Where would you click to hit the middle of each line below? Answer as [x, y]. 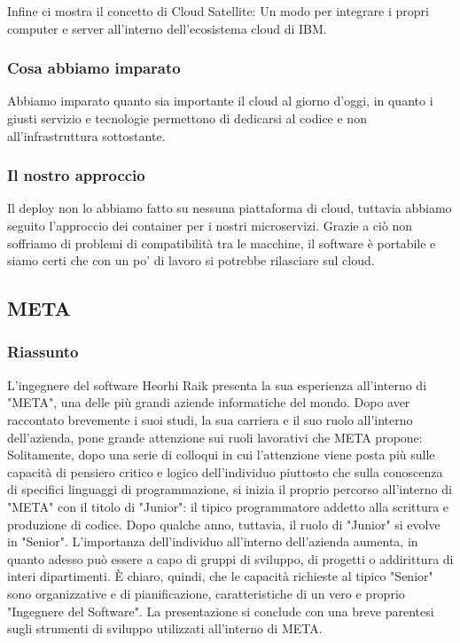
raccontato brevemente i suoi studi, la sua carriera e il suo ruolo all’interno [210, 419]
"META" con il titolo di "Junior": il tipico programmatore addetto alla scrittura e [228, 506]
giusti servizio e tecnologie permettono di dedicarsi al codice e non [187, 118]
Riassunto [43, 352]
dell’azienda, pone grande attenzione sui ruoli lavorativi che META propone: [215, 437]
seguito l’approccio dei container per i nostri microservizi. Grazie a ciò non [210, 225]
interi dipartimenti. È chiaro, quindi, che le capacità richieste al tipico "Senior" [220, 576]
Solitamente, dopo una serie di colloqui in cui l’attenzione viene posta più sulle [221, 455]
